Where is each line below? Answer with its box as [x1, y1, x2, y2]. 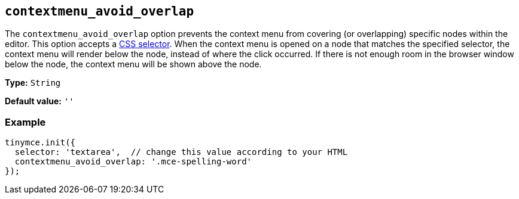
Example [5, 116, 46, 128]
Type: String [5, 77, 61, 88]
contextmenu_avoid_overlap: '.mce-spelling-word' [14, 157, 252, 167]
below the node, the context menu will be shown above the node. [5, 59, 262, 70]
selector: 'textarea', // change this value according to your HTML [14, 147, 348, 157]
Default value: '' [5, 96, 74, 107]
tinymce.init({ [5, 138, 76, 148]
